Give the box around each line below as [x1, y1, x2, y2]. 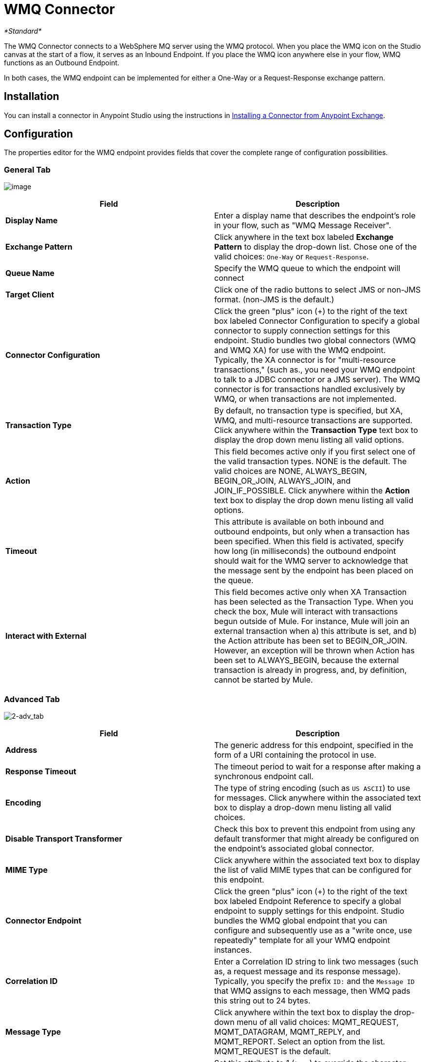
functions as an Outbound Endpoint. [4, 58, 120, 67]
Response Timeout [5, 766, 76, 776]
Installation [4, 90, 59, 103]
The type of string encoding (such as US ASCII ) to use [214, 783, 410, 793]
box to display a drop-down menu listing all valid [214, 802, 391, 812]
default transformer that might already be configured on [214, 833, 419, 844]
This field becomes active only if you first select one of [214, 447, 416, 457]
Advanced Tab [4, 694, 60, 704]
